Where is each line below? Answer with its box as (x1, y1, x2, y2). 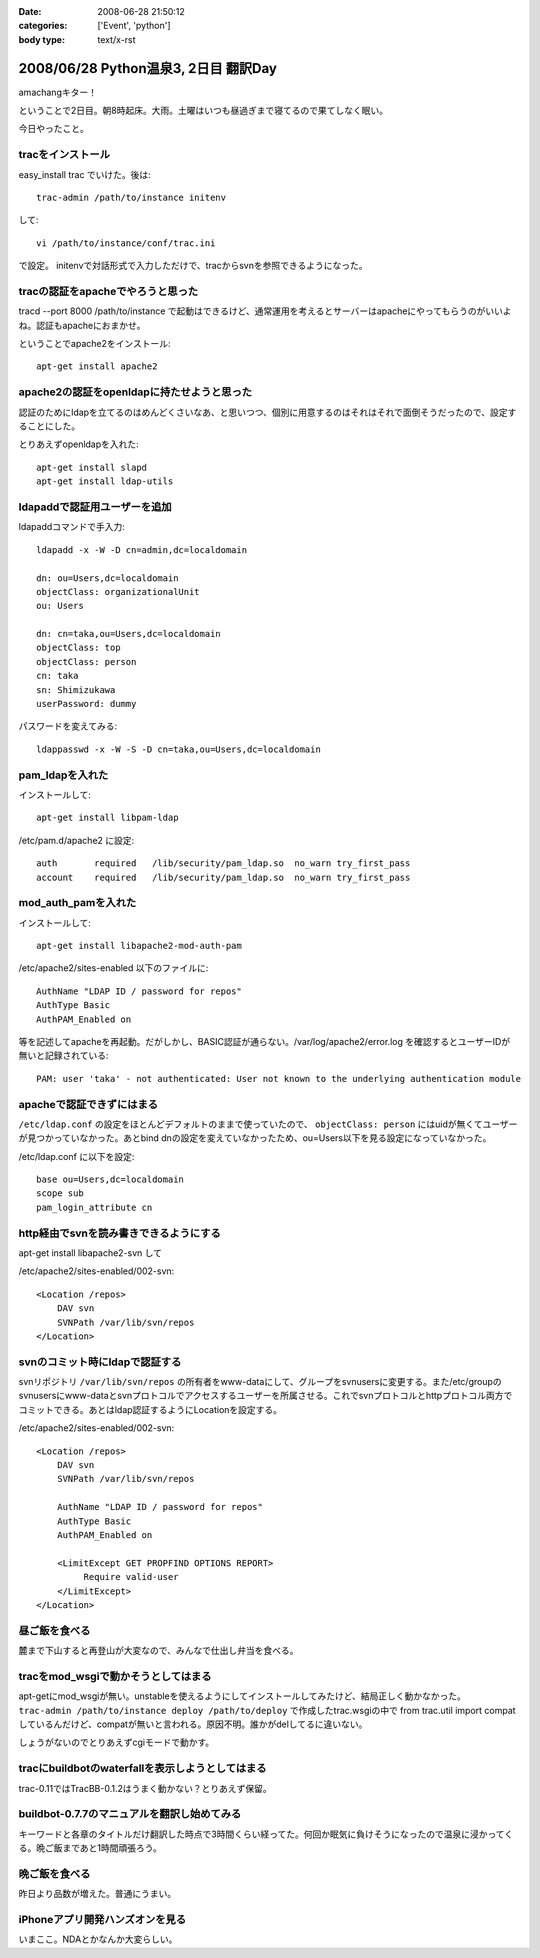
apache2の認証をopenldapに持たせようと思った (18, 385, 253, 399)
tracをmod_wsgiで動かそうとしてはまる (18, 1669, 212, 1683)
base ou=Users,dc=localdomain (36, 1174, 185, 1185)
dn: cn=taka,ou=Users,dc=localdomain (36, 628, 222, 640)
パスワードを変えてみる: (18, 720, 118, 732)
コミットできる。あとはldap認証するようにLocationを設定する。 (18, 1403, 283, 1415)
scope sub (36, 1188, 84, 1199)
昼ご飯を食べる (18, 1623, 91, 1637)
